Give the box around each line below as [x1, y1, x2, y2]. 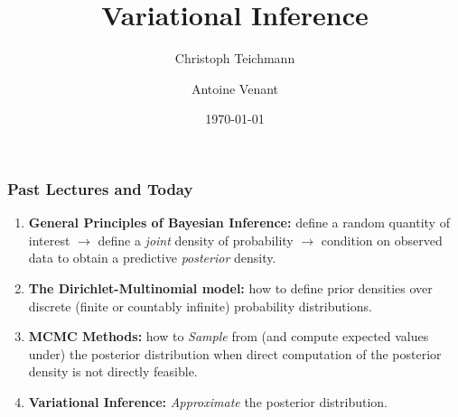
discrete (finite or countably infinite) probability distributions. [28, 296, 372, 315]
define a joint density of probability [98, 230, 294, 249]
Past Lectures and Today [7, 177, 193, 199]
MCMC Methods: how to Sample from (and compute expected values [28, 327, 429, 346]
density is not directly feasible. [28, 362, 198, 381]
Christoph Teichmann [174, 49, 295, 68]
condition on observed [321, 230, 443, 249]
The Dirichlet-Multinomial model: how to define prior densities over [28, 278, 433, 297]
